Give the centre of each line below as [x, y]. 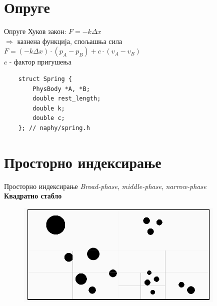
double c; [49, 118]
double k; [49, 108]
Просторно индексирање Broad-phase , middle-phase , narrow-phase [105, 186]
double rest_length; [67, 99]
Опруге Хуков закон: [35, 31]
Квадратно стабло [33, 196]
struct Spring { [45, 79]
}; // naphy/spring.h [54, 128]
